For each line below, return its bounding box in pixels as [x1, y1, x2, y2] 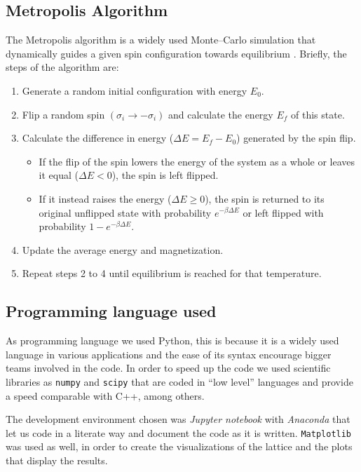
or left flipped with [243, 205, 324, 220]
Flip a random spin [22, 107, 105, 121]
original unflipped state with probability [39, 205, 212, 220]
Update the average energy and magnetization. [22, 242, 224, 257]
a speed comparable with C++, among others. [6, 388, 205, 403]
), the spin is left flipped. [111, 168, 219, 182]
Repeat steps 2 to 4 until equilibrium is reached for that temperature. [22, 266, 322, 281]
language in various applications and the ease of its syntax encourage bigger [6, 346, 332, 361]
